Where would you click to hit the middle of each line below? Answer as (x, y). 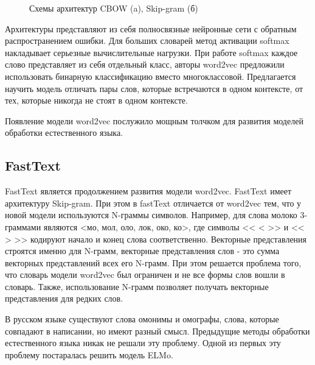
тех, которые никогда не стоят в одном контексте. (96, 100)
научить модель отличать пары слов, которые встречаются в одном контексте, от (154, 88)
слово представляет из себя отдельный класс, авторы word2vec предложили (145, 64)
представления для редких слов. (64, 298)
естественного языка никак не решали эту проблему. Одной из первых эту (143, 343)
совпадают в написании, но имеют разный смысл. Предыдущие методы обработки (157, 331)
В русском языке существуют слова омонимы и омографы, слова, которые (142, 319)
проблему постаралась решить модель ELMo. (89, 354)
